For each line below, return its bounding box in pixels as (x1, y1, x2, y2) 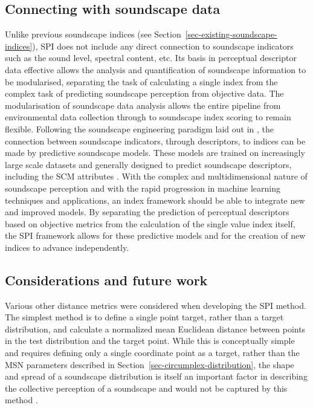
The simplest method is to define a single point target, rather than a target (5, 311, 284, 323)
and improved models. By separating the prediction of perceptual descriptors (5, 206, 289, 218)
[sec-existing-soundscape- (185, 28, 277, 40)
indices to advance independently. (5, 241, 129, 253)
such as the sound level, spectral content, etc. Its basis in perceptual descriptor (5, 51, 297, 64)
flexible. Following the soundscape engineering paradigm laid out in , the (5, 122, 274, 135)
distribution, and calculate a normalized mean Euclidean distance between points (5, 322, 306, 335)
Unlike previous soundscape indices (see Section (5, 28, 181, 40)
